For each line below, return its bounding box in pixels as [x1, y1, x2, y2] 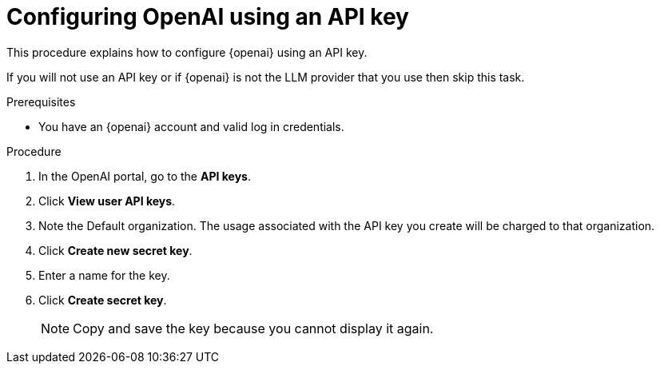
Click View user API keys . [38, 193, 176, 208]
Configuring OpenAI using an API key [6, 3, 409, 30]
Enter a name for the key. [38, 268, 170, 282]
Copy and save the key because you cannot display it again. [73, 320, 434, 336]
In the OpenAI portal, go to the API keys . [38, 169, 251, 183]
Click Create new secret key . [38, 243, 193, 257]
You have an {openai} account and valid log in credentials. [38, 119, 344, 133]
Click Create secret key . [38, 292, 167, 307]
